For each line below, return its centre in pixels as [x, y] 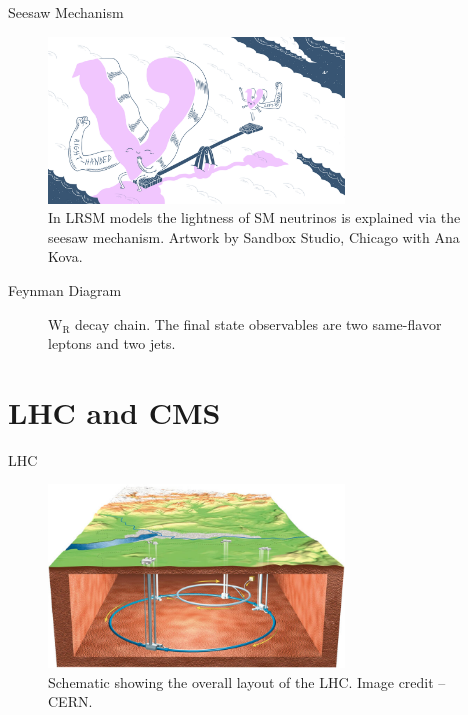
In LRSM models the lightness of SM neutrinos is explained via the [254, 217]
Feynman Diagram [65, 289]
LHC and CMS [114, 411]
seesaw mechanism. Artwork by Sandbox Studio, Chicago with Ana [254, 236]
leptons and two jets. [112, 343]
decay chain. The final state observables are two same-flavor [258, 323]
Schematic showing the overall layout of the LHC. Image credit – [247, 681]
